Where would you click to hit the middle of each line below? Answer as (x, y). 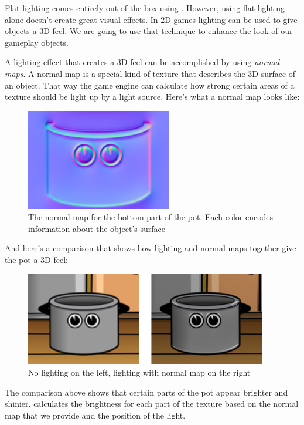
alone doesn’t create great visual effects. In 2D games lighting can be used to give (151, 19)
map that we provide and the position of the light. (95, 415)
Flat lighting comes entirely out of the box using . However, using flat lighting (145, 8)
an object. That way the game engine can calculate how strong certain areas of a (150, 85)
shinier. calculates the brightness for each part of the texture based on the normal (152, 404)
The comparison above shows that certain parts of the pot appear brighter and (146, 392)
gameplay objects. (37, 42)
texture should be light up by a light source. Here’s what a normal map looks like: (152, 97)
